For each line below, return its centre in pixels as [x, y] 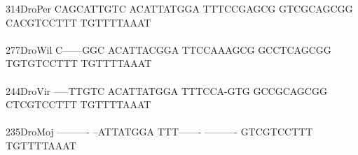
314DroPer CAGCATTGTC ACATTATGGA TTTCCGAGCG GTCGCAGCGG [179, 8]
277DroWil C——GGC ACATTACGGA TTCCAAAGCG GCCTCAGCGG [168, 49]
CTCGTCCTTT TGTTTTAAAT [78, 104]
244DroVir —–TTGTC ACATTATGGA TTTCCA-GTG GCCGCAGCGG [166, 90]
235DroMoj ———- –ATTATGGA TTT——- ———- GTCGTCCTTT [159, 132]
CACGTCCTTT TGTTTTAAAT [78, 22]
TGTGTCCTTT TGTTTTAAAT [79, 63]
